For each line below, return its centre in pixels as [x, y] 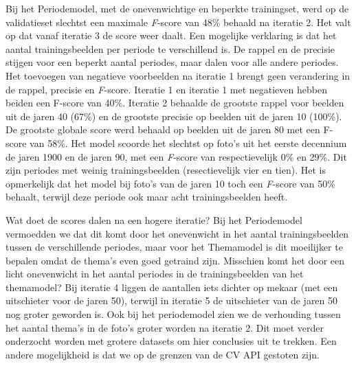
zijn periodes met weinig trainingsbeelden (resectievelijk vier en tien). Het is [166, 170]
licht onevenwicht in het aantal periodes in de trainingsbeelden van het [155, 274]
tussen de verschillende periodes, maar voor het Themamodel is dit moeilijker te [174, 247]
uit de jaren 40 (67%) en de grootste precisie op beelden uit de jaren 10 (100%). [174, 116]
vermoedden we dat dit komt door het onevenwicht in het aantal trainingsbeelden [177, 233]
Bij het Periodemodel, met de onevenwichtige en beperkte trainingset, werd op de [177, 8]
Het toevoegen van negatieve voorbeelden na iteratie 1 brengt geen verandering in [178, 75]
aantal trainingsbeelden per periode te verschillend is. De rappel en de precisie [170, 48]
